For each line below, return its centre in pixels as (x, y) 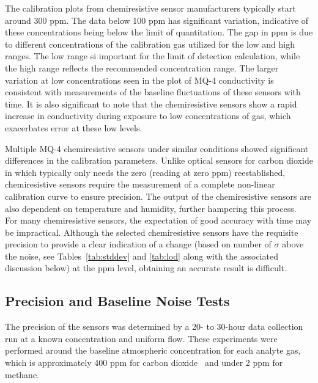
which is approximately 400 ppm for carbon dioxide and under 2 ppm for (144, 363)
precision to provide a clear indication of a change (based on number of (138, 244)
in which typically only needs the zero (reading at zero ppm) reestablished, (145, 172)
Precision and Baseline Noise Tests (117, 301)
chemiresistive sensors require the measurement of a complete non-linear (140, 184)
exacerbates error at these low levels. (74, 127)
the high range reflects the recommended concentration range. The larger (142, 67)
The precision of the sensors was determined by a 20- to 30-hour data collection (154, 326)
